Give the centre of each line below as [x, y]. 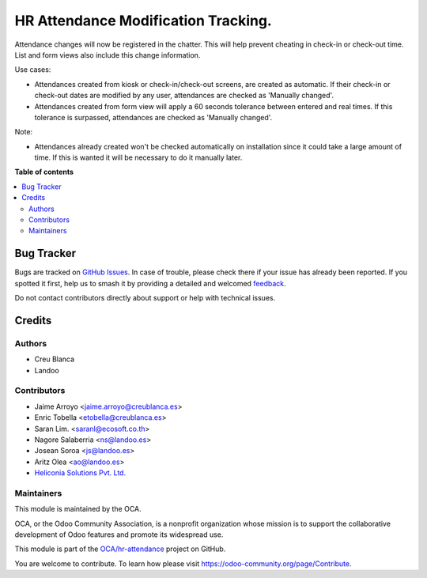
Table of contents [44, 172]
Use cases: [33, 70]
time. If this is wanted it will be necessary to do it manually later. [138, 157]
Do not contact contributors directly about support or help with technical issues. [145, 298]
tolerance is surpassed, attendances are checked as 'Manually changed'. [153, 117]
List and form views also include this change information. [108, 55]
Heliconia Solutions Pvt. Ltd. [80, 473]
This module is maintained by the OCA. [78, 509]
